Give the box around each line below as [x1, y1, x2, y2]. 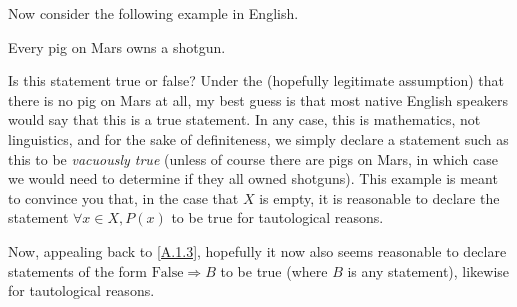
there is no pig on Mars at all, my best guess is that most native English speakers [8, 89, 508, 110]
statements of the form [8, 260, 148, 281]
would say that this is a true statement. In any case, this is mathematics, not [8, 109, 481, 130]
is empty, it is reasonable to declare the [259, 187, 500, 208]
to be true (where [220, 260, 328, 281]
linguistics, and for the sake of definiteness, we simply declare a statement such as [8, 128, 509, 149]
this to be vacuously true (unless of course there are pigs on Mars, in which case [8, 148, 498, 169]
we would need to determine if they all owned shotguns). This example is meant [8, 168, 498, 189]
